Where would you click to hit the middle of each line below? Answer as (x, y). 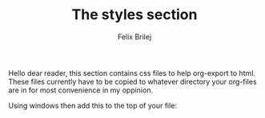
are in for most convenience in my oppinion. (81, 90)
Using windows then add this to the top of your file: (93, 105)
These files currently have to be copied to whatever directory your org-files (133, 81)
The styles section (135, 15)
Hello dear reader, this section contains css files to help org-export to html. (132, 73)
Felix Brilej (135, 37)
